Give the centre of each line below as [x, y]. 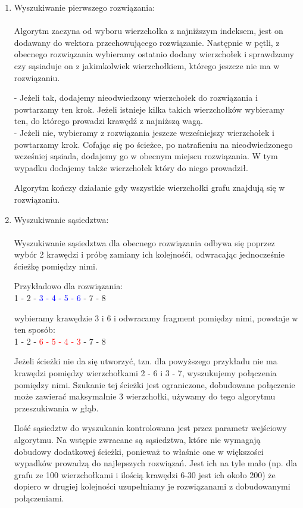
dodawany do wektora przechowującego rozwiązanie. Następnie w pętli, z [147, 42]
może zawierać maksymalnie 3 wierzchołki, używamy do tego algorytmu [145, 396]
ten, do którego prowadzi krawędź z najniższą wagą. [108, 121]
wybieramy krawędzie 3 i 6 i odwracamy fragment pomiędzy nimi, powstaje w [156, 317]
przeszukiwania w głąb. [56, 408]
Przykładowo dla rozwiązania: [68, 286]
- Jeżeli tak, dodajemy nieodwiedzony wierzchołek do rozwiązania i [136, 97]
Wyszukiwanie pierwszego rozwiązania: [85, 7]
